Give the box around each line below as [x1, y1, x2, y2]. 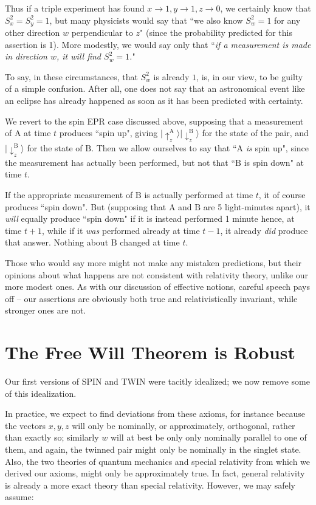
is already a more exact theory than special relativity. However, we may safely [5, 478, 295, 491]
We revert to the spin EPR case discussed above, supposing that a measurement [5, 114, 304, 127]
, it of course [258, 188, 306, 201]
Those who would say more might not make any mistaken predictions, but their [5, 256, 302, 269]
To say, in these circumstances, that [5, 70, 138, 83]
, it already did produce [220, 224, 308, 236]
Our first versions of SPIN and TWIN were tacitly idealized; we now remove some [5, 375, 310, 388]
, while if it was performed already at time [42, 224, 200, 236]
